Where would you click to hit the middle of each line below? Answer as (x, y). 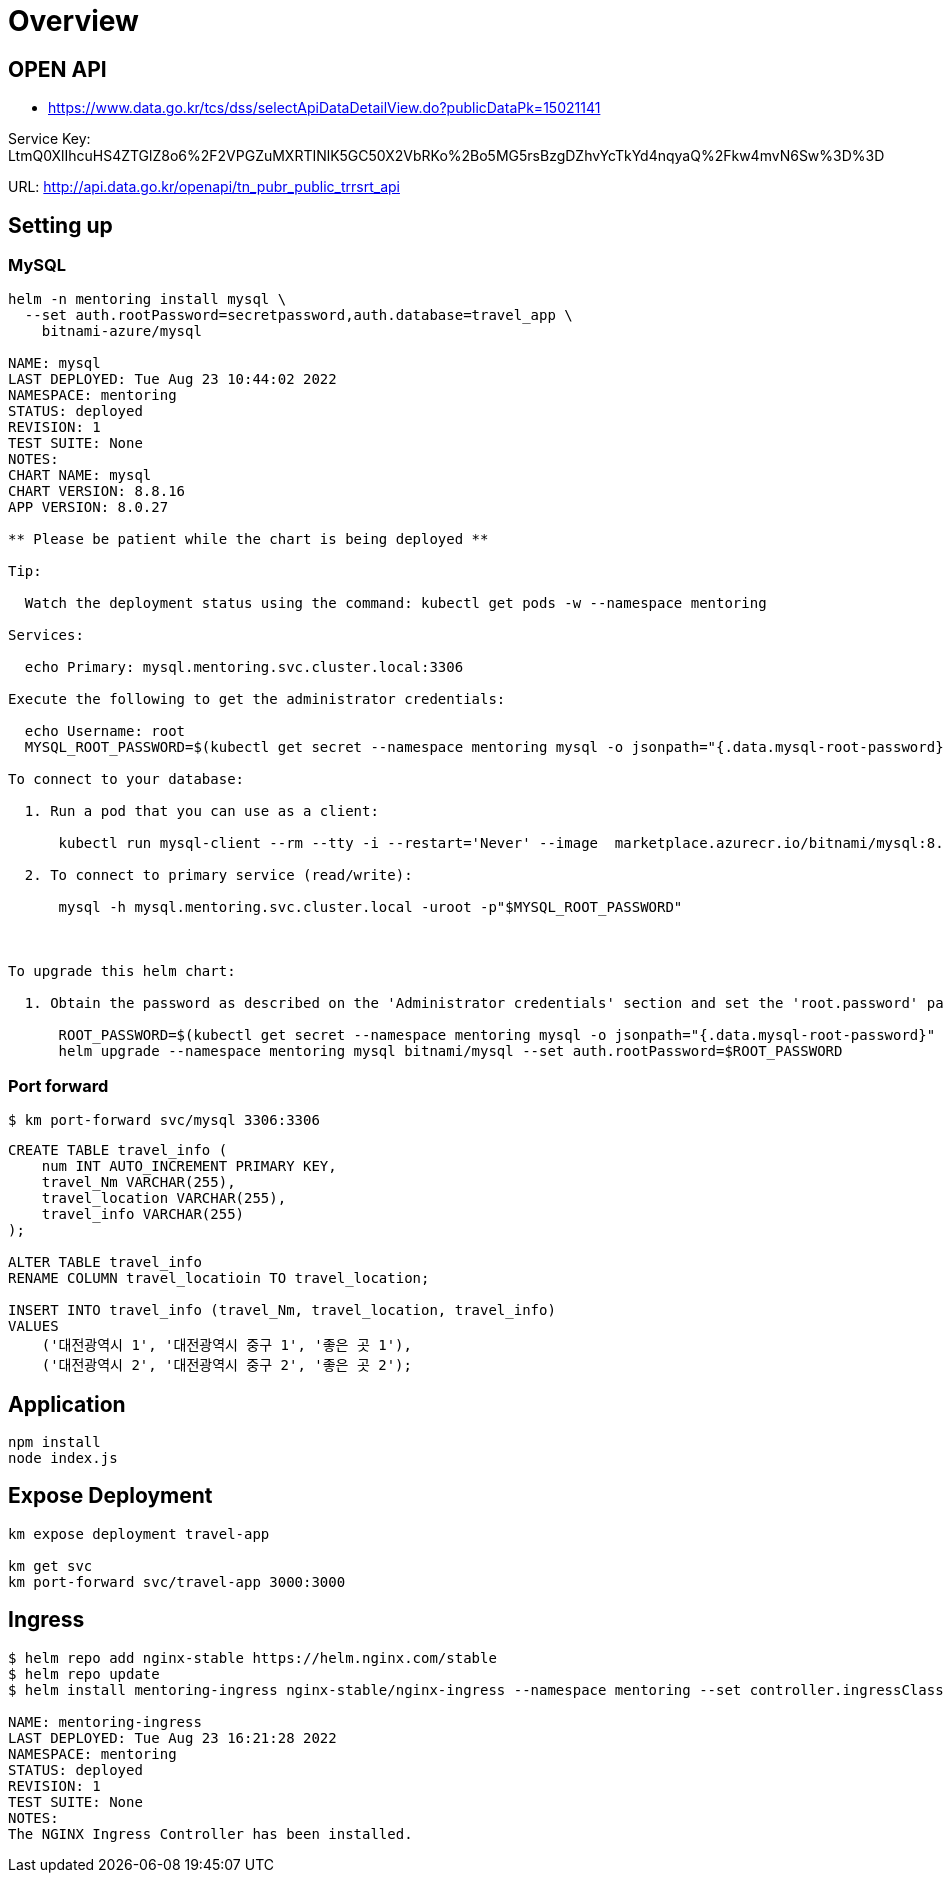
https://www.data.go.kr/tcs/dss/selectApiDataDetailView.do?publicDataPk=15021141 (324, 108)
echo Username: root (105, 731)
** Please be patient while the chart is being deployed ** (248, 539)
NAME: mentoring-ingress (105, 1721)
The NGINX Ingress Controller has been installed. (210, 1833)
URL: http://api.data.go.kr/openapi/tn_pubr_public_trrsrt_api (204, 187)
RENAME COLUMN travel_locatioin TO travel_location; (219, 1278)
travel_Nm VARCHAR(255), (138, 1182)
